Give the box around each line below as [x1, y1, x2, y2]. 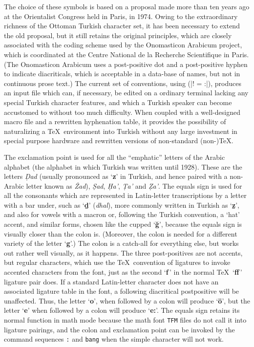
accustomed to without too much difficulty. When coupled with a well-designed [4, 107, 240, 117]
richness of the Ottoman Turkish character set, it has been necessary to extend [4, 21, 240, 31]
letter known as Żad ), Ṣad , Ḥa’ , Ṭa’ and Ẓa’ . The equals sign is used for [26, 180, 242, 191]
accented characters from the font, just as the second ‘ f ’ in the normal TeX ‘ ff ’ [4, 267, 242, 277]
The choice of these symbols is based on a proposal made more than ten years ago [4, 1, 250, 11]
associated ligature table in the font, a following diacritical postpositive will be [4, 286, 239, 296]
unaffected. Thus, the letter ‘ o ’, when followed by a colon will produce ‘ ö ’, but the [4, 295, 250, 305]
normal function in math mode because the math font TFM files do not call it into [4, 315, 247, 325]
